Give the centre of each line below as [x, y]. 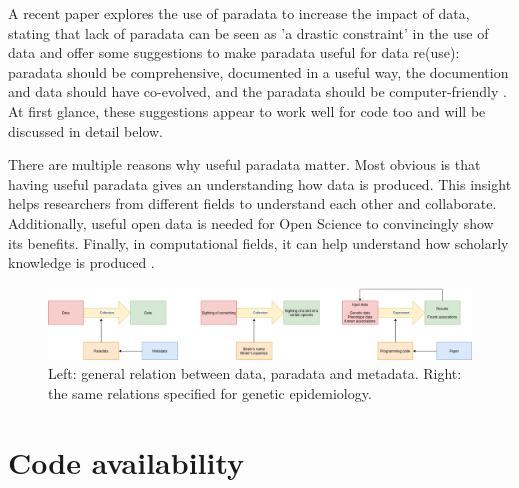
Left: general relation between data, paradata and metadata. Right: [255, 373]
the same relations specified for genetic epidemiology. [210, 392]
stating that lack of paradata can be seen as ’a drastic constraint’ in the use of [248, 32]
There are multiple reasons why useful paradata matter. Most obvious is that [244, 164]
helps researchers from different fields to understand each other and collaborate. [252, 203]
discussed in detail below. [86, 130]
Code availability [126, 461]
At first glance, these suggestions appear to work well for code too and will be [247, 110]
